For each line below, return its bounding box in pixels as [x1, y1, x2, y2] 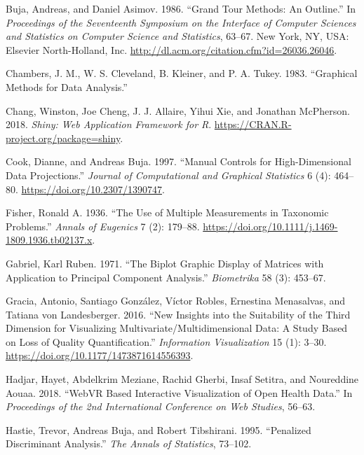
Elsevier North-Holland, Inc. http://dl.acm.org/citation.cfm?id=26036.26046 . [6, 42, 337, 57]
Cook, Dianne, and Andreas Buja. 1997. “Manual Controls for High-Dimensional [6, 154, 351, 169]
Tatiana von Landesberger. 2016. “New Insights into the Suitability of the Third [6, 307, 351, 321]
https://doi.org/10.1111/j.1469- [203, 218, 338, 233]
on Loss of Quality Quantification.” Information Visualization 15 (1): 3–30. [6, 334, 327, 349]
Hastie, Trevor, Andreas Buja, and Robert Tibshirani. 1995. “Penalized [6, 422, 311, 437]
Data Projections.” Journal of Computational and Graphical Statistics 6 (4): [6, 167, 331, 182]
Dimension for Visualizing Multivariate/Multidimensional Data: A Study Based [6, 321, 348, 335]
